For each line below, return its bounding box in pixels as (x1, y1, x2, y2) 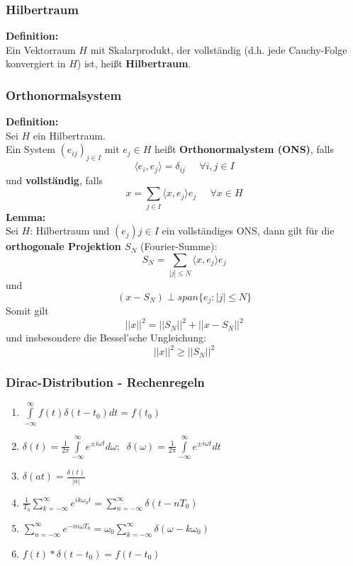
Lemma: (6, 209, 46, 224)
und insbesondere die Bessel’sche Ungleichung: (6, 330, 206, 345)
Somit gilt (6, 303, 49, 318)
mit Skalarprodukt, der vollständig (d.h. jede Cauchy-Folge (90, 42, 347, 57)
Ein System (6, 142, 55, 157)
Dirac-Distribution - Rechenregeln (6, 373, 205, 391)
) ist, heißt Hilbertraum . (77, 56, 191, 71)
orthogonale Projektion (6, 239, 121, 254)
